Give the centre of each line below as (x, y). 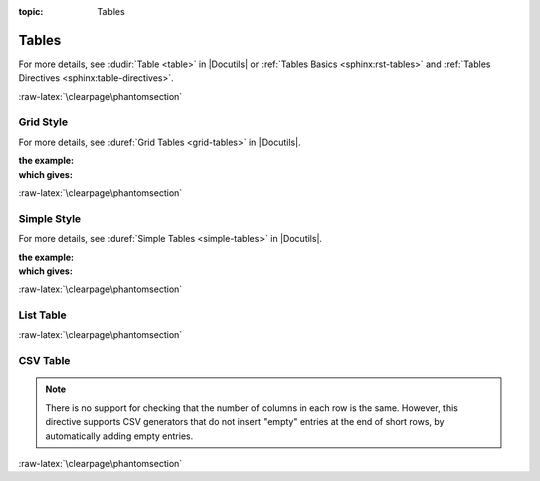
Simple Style (50, 218)
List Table (42, 315)
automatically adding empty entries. (119, 436)
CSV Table (44, 361)
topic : (31, 11)
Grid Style (43, 122)
